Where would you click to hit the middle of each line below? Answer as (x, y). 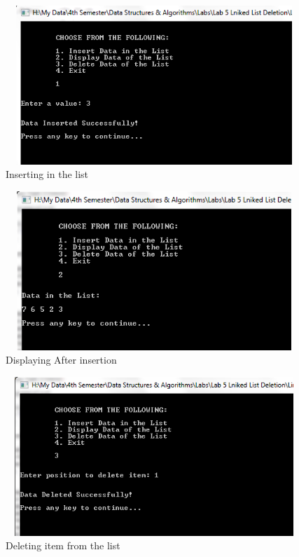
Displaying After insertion (61, 360)
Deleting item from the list (63, 545)
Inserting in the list (47, 174)
